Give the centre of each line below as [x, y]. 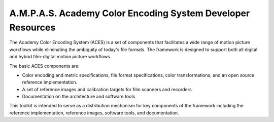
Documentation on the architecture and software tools [79, 97]
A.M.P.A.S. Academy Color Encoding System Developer [130, 13]
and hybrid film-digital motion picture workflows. [60, 57]
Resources [32, 27]
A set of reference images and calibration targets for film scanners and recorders [107, 89]
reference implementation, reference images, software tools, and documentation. [94, 113]
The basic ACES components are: [44, 66]
